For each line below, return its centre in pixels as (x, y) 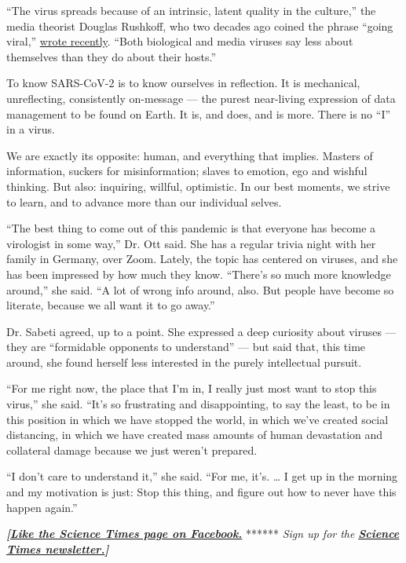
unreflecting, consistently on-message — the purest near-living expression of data (201, 98)
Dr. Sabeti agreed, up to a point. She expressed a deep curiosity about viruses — (201, 331)
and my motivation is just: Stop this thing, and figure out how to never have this (201, 492)
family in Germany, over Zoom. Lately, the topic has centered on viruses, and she (202, 259)
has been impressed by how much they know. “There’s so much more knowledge (199, 274)
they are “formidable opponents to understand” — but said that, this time (186, 347)
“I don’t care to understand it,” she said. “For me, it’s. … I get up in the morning (202, 476)
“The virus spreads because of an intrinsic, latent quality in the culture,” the (191, 10)
